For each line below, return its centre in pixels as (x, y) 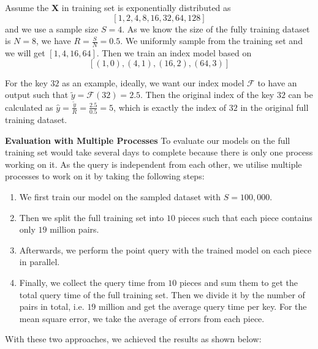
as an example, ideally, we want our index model (153, 82)
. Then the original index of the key (207, 95)
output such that (37, 95)
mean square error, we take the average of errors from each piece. (142, 318)
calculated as (29, 107)
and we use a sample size (52, 28)
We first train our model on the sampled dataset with (120, 196)
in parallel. (40, 262)
